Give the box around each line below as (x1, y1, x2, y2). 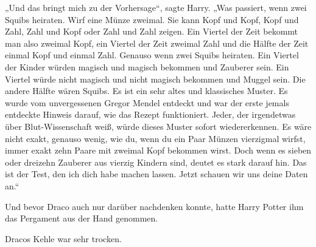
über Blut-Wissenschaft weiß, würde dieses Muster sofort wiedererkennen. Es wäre (5, 120, 312, 132)
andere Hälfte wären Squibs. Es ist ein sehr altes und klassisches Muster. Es (5, 84, 288, 97)
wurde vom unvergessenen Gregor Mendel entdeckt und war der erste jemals (5, 96, 289, 109)
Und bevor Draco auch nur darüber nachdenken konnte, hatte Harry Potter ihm (5, 200, 304, 212)
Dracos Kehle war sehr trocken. (5, 232, 122, 245)
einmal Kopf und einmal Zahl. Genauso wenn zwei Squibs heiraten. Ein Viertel (5, 49, 299, 61)
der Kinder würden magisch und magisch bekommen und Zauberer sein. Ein (5, 60, 289, 73)
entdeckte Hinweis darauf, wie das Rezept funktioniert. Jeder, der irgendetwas (5, 108, 296, 121)
